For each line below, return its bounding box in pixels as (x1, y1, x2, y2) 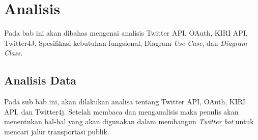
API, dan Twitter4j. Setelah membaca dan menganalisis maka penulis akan (4, 106, 239, 117)
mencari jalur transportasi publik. (4, 126, 109, 136)
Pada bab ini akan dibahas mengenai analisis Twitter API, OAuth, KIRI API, (4, 27, 248, 38)
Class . (4, 47, 23, 58)
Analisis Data (4, 72, 77, 88)
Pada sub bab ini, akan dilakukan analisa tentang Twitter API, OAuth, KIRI (4, 96, 246, 107)
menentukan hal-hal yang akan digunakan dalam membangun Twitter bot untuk (4, 116, 254, 127)
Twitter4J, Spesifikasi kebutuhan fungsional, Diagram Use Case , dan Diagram (4, 37, 247, 48)
